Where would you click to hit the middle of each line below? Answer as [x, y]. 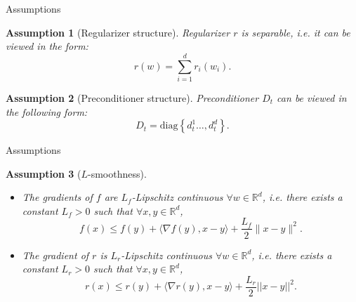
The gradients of [57, 197]
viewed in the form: [47, 46]
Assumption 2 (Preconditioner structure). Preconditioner [132, 97]
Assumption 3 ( [44, 173]
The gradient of [55, 255]
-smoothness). [117, 173]
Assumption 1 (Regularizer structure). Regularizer [118, 32]
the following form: [47, 111]
